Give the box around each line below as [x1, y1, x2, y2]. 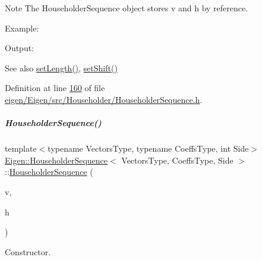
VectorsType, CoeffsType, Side [121, 154, 233, 166]
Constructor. [5, 245, 51, 258]
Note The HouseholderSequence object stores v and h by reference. [5, 2, 248, 14]
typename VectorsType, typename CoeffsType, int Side [48, 142, 249, 155]
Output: [5, 42, 34, 54]
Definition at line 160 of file [5, 82, 105, 94]
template [5, 142, 37, 155]
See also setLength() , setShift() [5, 61, 118, 74]
